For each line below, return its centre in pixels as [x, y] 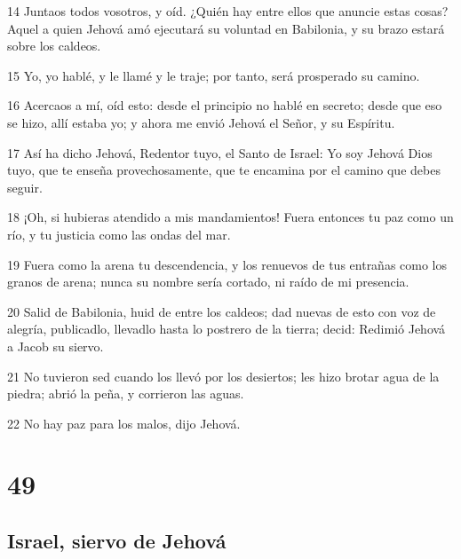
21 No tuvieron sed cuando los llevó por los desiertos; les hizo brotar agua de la [223, 376]
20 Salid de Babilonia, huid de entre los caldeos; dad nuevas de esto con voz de [222, 311]
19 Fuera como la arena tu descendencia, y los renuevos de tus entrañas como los [227, 264]
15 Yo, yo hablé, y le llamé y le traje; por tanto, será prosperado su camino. [214, 75]
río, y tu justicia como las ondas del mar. [119, 234]
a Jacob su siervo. [56, 346]
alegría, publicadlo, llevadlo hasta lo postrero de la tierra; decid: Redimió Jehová [227, 329]
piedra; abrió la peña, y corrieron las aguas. [126, 394]
